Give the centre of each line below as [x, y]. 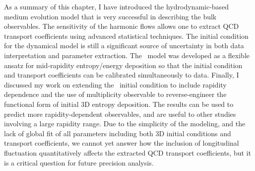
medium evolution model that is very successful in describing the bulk [110, 16]
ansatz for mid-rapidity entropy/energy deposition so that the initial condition [123, 65]
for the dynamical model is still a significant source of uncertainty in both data [124, 45]
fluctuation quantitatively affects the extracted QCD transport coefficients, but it [127, 152]
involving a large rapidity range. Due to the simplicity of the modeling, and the [125, 124]
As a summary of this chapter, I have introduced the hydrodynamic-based [117, 6]
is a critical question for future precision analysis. [79, 162]
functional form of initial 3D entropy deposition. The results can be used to [119, 104]
